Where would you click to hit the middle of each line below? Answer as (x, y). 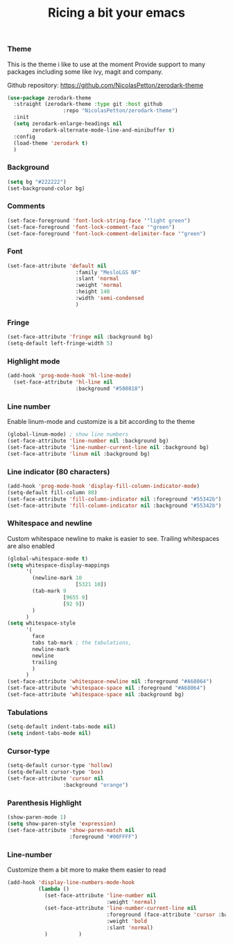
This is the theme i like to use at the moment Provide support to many (106, 64)
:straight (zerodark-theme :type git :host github (88, 104)
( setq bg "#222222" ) (37, 182)
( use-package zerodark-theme (49, 98)
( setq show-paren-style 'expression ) (62, 824)
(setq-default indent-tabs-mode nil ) (62, 727)
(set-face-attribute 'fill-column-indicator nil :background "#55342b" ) (114, 505)
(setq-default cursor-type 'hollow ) (60, 766)
